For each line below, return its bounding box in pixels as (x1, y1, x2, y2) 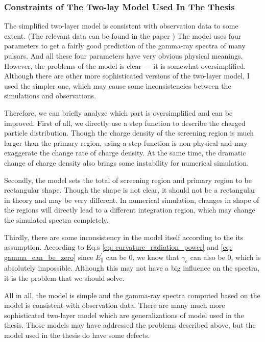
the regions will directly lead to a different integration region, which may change (4, 204, 255, 215)
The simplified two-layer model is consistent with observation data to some (4, 20, 238, 31)
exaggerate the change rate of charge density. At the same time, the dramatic (4, 147, 246, 158)
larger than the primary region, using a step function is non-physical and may (4, 137, 248, 148)
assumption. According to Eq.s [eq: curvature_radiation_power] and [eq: (4, 242, 232, 252)
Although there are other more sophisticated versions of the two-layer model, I (4, 70, 250, 81)
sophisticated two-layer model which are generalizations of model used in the (4, 309, 244, 320)
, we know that (132, 251, 179, 262)
